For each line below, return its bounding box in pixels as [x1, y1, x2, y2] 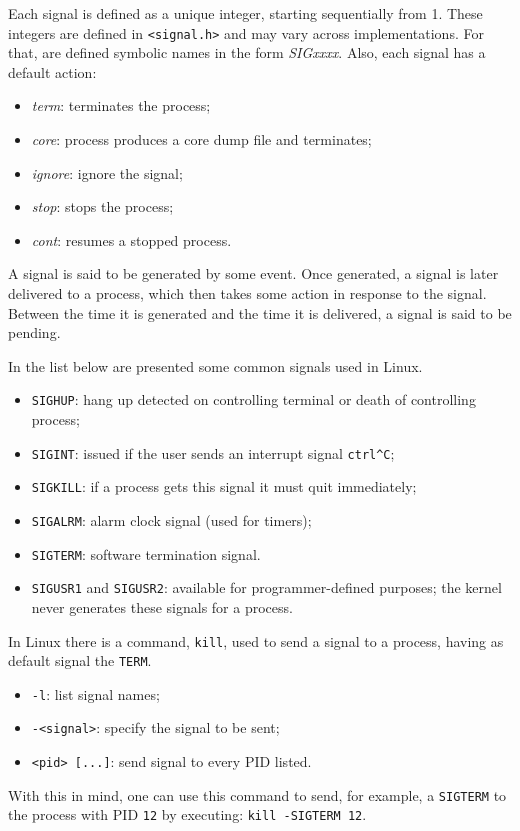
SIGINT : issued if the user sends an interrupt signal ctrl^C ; [31, 442, 395, 463]
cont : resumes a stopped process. [31, 229, 232, 250]
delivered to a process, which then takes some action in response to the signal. [8, 283, 487, 303]
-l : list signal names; [31, 683, 160, 704]
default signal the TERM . [8, 650, 152, 671]
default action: [8, 61, 97, 82]
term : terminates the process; [31, 95, 211, 116]
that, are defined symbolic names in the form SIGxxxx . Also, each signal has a [8, 42, 486, 63]
